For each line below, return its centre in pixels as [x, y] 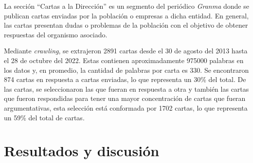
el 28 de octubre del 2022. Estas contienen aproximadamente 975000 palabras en [124, 60]
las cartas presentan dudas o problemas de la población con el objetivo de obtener [126, 25]
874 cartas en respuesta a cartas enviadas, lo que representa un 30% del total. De [125, 79]
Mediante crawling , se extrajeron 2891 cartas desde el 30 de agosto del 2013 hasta [126, 51]
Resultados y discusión [82, 151]
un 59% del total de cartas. [44, 117]
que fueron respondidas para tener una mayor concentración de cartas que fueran [125, 98]
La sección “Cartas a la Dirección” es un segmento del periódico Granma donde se [126, 6]
